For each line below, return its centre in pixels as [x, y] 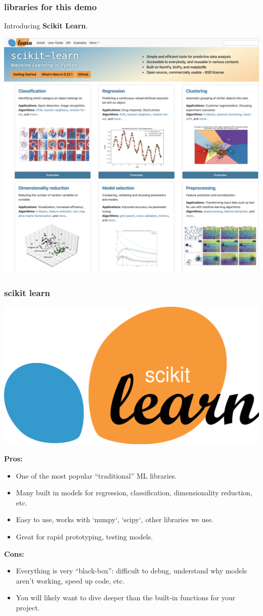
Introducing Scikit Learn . [46, 26]
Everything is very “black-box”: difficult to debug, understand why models [131, 571]
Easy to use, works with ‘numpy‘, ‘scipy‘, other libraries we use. [115, 519]
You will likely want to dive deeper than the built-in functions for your [126, 597]
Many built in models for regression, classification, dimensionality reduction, [134, 493]
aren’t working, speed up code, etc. [70, 580]
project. [28, 607]
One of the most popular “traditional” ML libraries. [96, 475]
